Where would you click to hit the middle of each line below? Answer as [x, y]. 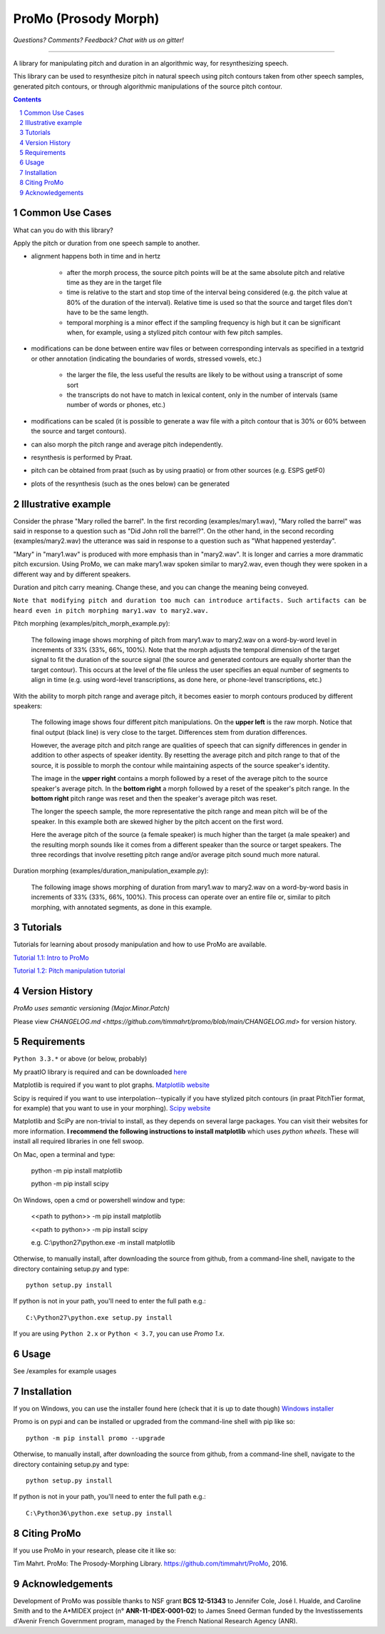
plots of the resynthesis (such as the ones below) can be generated [130, 483]
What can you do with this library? [63, 230]
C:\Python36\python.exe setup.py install [99, 1513]
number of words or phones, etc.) [116, 405]
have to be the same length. [108, 312]
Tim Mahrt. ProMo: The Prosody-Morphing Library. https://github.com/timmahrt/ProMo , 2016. [150, 1563]
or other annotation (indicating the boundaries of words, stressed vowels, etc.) [147, 359]
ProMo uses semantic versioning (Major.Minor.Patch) [92, 1008]
